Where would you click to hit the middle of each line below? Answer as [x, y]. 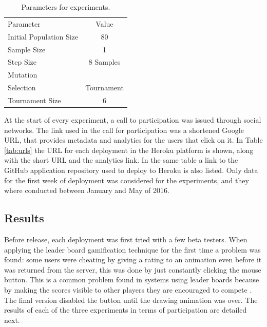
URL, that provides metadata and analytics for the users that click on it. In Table [133, 140]
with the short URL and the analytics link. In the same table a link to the [121, 160]
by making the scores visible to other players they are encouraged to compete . [128, 289]
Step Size [22, 62]
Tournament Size [34, 100]
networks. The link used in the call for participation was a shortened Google [124, 130]
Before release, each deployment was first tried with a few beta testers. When [126, 239]
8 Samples [104, 62]
